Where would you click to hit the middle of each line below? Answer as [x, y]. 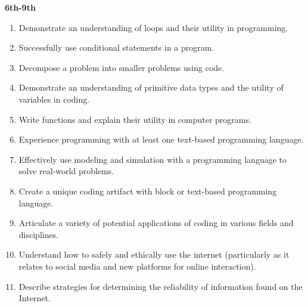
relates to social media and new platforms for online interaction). [137, 266]
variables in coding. [54, 99]
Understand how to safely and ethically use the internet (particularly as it [154, 254]
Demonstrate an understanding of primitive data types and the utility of [151, 87]
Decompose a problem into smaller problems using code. [122, 67]
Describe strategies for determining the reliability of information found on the [161, 286]
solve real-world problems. [66, 171]
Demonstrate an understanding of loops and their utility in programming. [153, 27]
